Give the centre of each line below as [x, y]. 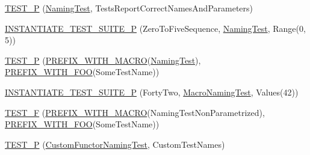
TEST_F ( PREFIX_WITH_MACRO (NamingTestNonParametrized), [135, 112]
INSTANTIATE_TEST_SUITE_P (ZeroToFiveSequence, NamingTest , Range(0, [155, 28]
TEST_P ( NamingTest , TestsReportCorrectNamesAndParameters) [129, 8]
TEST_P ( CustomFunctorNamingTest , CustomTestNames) [115, 144]
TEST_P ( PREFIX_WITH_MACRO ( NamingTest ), [103, 60]
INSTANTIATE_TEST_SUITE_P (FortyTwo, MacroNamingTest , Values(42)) [152, 92]
